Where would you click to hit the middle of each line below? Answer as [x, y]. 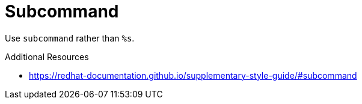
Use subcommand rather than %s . [70, 38]
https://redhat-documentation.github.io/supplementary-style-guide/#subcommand [193, 75]
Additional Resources [47, 57]
